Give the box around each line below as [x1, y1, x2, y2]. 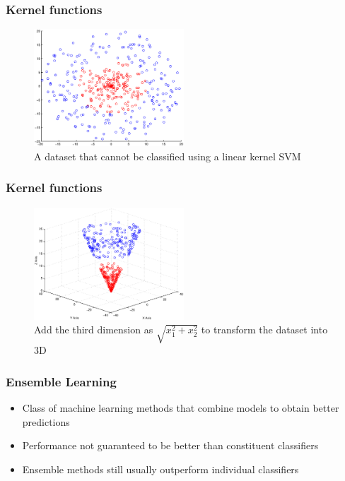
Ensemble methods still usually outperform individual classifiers [22, 462, 299, 476]
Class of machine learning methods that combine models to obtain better [22, 400, 339, 415]
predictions [22, 414, 70, 429]
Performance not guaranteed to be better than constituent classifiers [22, 438, 319, 453]
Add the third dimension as [34, 322, 153, 337]
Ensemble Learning [6, 372, 117, 390]
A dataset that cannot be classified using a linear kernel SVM [34, 148, 301, 163]
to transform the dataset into [201, 322, 328, 337]
